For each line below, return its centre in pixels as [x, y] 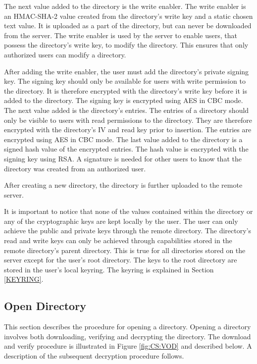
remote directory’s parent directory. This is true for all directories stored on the [125, 250]
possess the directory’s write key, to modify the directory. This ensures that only [126, 45]
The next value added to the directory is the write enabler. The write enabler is [125, 6]
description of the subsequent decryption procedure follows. [94, 356]
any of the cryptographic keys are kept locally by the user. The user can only [121, 221]
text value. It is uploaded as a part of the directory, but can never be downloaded [128, 26]
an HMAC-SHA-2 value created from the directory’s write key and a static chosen [128, 16]
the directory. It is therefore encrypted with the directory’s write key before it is [126, 90]
